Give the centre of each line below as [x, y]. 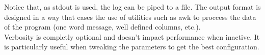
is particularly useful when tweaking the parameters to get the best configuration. [132, 47]
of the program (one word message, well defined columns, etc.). [102, 27]
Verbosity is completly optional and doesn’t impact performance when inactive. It [132, 36]
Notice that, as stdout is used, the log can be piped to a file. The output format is [132, 7]
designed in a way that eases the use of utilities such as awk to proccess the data [130, 17]
